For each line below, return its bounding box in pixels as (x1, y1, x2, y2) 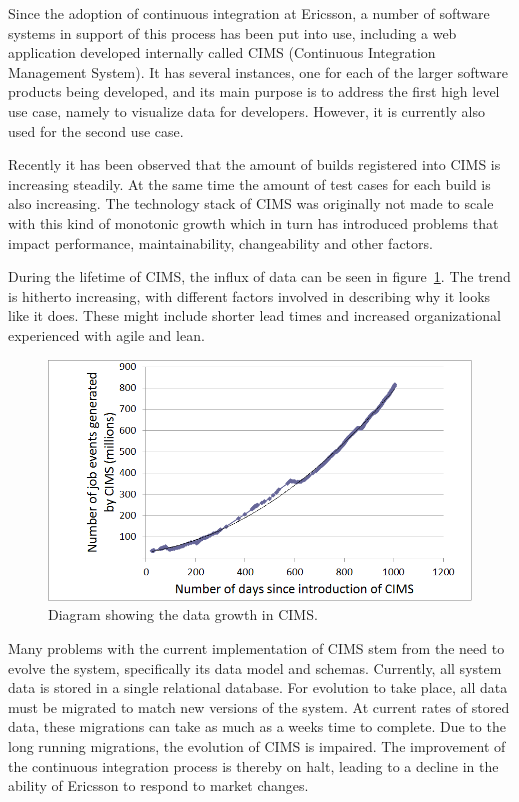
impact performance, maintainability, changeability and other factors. (8, 232, 433, 253)
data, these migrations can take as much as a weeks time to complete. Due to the (8, 716, 506, 737)
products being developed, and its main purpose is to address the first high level (8, 81, 500, 102)
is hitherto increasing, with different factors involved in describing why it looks (8, 285, 491, 306)
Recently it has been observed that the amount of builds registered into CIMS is (8, 154, 501, 175)
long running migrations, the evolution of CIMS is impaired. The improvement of (8, 736, 506, 757)
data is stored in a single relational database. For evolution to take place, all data (8, 677, 508, 698)
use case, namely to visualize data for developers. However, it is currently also (8, 100, 485, 121)
